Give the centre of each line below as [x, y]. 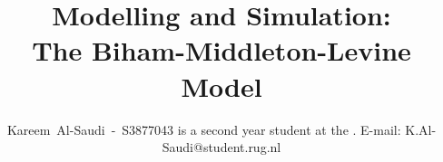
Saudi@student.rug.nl [221, 147]
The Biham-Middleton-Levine [221, 50]
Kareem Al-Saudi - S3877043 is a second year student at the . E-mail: [204, 129]
